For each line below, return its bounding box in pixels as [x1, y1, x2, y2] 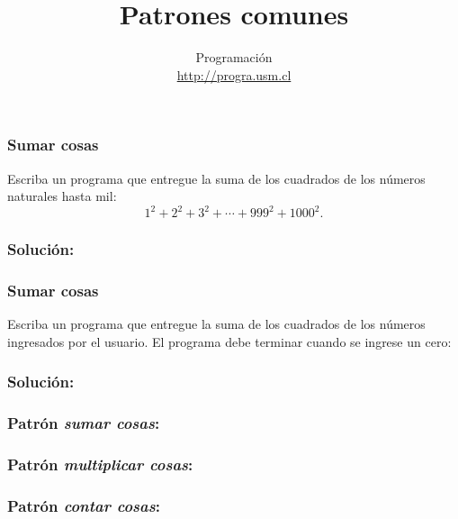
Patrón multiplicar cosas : [7, 453, 193, 476]
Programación [195, 48, 273, 67]
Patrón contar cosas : [7, 495, 160, 516]
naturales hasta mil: [7, 187, 117, 205]
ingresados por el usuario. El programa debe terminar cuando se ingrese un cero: [7, 332, 452, 351]
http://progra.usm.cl [176, 65, 292, 84]
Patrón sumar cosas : [7, 412, 160, 434]
